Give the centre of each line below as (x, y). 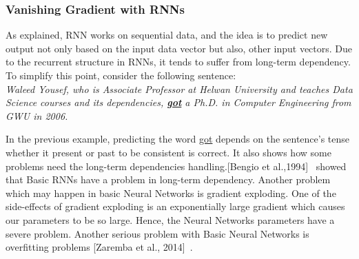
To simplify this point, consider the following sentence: (121, 75)
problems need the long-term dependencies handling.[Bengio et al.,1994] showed (176, 166)
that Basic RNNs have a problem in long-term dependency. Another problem (168, 179)
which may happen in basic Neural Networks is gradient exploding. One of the (171, 193)
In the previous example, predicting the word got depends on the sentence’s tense (178, 139)
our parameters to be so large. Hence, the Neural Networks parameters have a (170, 219)
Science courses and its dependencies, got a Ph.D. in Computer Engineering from (178, 102)
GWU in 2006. (37, 115)
